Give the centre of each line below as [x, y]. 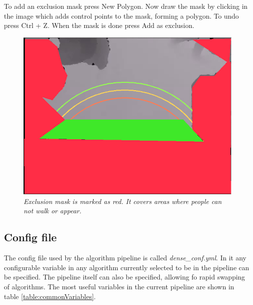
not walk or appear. [53, 211]
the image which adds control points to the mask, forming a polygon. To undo [122, 15]
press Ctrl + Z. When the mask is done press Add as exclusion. [99, 25]
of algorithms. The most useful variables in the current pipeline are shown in [119, 287]
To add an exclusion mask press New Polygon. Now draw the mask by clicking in [126, 6]
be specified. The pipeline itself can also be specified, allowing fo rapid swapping [125, 277]
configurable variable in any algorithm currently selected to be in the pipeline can [127, 267]
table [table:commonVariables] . [50, 296]
